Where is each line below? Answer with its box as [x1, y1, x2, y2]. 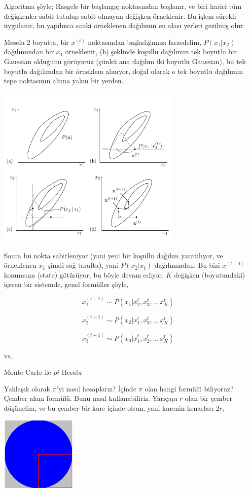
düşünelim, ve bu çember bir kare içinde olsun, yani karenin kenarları [4, 402, 214, 413]
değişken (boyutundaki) [174, 269, 246, 280]
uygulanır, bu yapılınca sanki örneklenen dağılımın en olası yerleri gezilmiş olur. [4, 20, 245, 31]
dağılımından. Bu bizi [154, 260, 220, 270]
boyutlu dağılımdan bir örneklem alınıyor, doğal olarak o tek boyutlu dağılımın [4, 66, 243, 76]
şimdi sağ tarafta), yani [47, 260, 118, 270]
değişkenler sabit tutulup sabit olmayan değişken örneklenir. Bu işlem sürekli [4, 10, 236, 21]
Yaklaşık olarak [4, 383, 50, 393]
